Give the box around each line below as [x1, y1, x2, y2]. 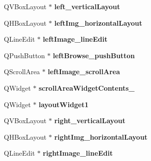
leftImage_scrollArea [47, 66, 120, 77]
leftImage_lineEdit [43, 34, 107, 44]
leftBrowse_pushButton [53, 50, 135, 60]
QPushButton [4, 50, 45, 60]
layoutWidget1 [38, 99, 89, 109]
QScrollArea [4, 66, 40, 77]
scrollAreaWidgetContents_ [38, 82, 135, 93]
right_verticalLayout [54, 115, 125, 126]
